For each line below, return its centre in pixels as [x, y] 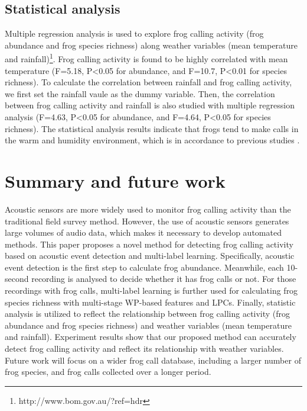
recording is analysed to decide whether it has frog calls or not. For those [164, 279]
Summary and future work [115, 180]
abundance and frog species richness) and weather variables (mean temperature [148, 325]
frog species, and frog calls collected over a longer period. [108, 372]
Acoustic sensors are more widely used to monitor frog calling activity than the [148, 209]
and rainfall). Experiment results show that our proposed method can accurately [151, 337]
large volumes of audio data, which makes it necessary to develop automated [143, 232]
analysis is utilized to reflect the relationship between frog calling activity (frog [148, 314]
